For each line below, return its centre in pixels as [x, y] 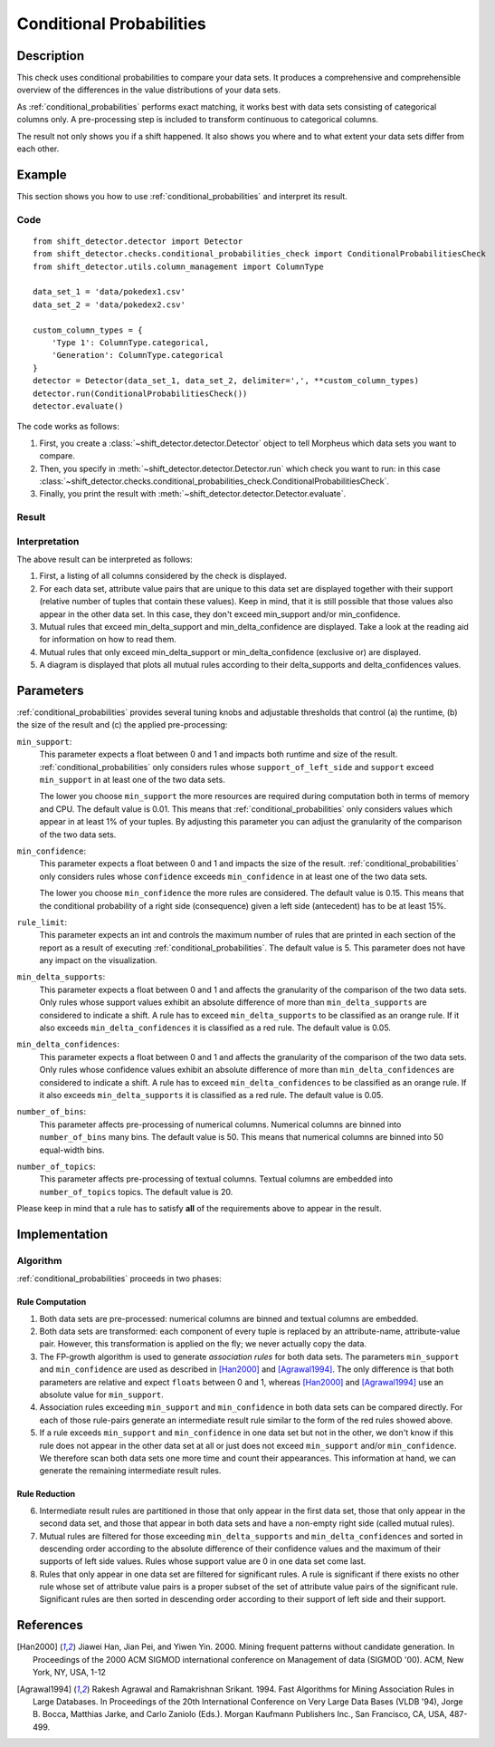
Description [51, 56]
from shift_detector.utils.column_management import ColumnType [179, 266]
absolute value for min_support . [101, 1395]
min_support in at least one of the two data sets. [132, 779]
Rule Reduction [46, 1494]
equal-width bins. [72, 1150]
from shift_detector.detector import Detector [138, 241]
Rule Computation [52, 1302]
